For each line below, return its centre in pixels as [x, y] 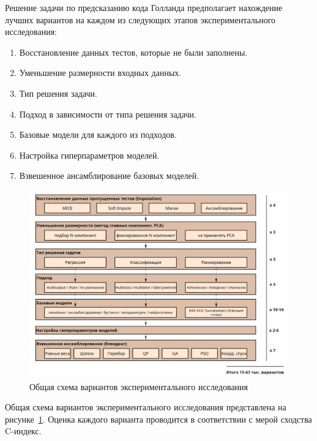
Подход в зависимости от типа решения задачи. [108, 114]
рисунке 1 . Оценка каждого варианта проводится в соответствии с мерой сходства [158, 419]
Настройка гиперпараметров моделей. [89, 155]
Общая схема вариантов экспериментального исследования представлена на [146, 407]
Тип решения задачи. [58, 93]
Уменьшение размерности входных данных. [100, 73]
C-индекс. [23, 431]
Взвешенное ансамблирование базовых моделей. [109, 175]
